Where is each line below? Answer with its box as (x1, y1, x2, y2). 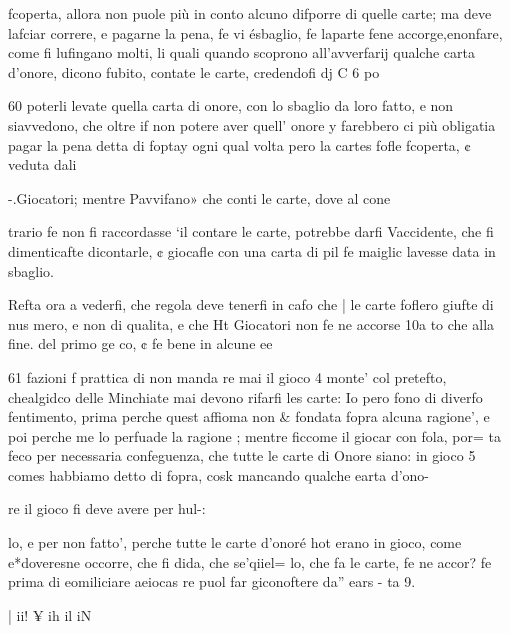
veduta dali (8, 154, 77, 175)
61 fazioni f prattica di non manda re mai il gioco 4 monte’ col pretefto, (8, 366, 447, 387)
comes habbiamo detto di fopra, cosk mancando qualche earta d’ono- (8, 464, 430, 485)
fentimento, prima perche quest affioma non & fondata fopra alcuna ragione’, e (8, 406, 490, 427)
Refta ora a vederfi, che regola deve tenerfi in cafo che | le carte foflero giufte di (8, 294, 494, 315)
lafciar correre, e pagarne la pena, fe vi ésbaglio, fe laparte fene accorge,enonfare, (8, 22, 503, 43)
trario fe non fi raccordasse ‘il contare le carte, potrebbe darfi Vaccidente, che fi (8, 221, 494, 242)
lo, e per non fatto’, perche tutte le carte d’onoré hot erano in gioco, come (8, 532, 462, 553)
